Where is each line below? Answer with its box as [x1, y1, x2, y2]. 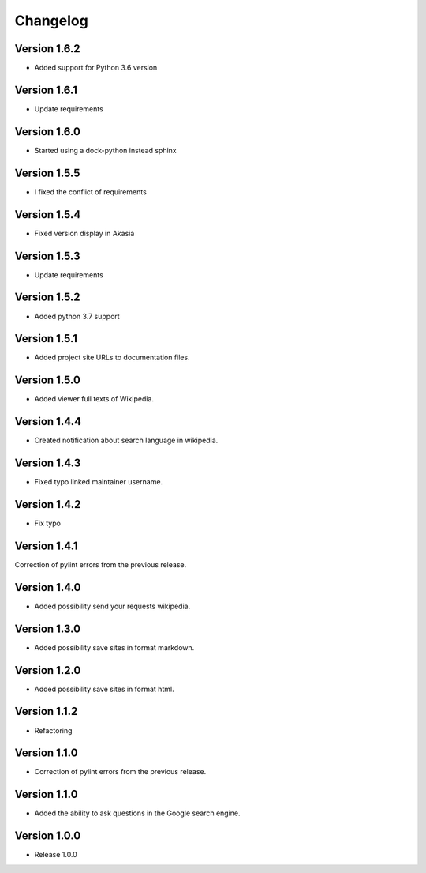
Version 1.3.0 [14, 622, 81, 635]
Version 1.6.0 [14, 125, 80, 138]
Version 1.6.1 [14, 83, 78, 96]
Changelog [14, 12, 88, 29]
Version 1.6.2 [14, 42, 80, 55]
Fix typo [34, 518, 61, 529]
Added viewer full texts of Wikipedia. [34, 394, 154, 404]
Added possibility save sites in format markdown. [34, 642, 195, 652]
